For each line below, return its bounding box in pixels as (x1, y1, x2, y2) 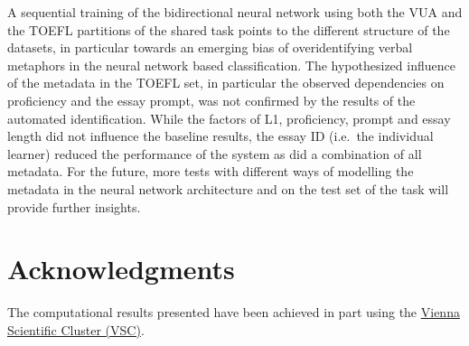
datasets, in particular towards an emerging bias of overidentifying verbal (7, 38, 413, 57)
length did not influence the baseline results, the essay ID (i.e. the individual (7, 126, 434, 145)
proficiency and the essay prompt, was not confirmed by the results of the (7, 90, 416, 109)
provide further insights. (7, 197, 141, 216)
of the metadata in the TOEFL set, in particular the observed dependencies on (7, 73, 445, 92)
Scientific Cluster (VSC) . (7, 320, 145, 339)
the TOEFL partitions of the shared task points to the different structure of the (7, 20, 450, 39)
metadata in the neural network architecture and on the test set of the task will (7, 179, 449, 198)
